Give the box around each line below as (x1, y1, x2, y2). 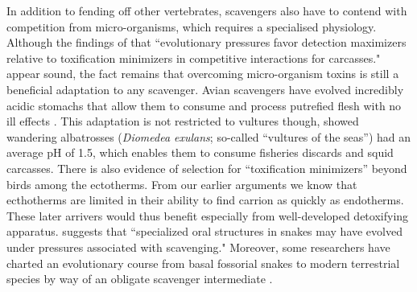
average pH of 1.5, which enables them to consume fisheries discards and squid (6, 144, 394, 161)
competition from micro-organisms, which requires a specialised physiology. (6, 18, 377, 35)
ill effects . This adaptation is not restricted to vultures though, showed (6, 113, 359, 130)
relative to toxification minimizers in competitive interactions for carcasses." (6, 49, 381, 66)
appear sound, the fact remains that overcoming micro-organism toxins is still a (6, 65, 399, 82)
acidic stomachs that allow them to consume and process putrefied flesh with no (6, 97, 402, 113)
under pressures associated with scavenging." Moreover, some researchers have (6, 238, 390, 255)
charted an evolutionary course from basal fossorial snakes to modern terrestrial (6, 254, 400, 271)
